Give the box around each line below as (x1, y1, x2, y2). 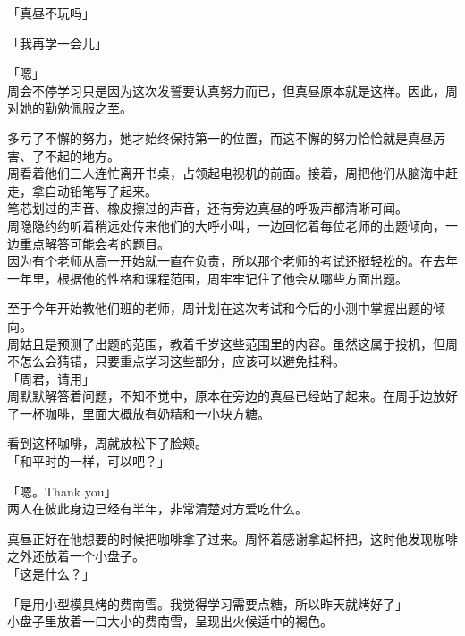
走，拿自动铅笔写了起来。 (7, 181, 157, 199)
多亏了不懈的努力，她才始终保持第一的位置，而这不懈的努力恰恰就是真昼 (7, 128, 433, 147)
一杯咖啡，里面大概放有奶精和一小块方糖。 (19, 403, 270, 422)
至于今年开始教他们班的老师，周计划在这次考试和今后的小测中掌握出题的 (7, 299, 433, 318)
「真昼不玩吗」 (7, 4, 95, 21)
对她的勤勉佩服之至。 (7, 98, 132, 117)
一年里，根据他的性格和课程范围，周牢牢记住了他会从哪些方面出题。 (7, 268, 408, 287)
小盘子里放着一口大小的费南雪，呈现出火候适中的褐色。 (7, 612, 333, 631)
